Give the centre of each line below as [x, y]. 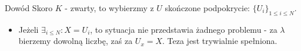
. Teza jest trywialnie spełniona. [220, 41]
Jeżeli [29, 29]
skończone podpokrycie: [207, 8]
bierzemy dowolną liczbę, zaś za [76, 41]
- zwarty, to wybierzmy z [109, 8]
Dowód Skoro [29, 8]
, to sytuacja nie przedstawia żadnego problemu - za [184, 29]
